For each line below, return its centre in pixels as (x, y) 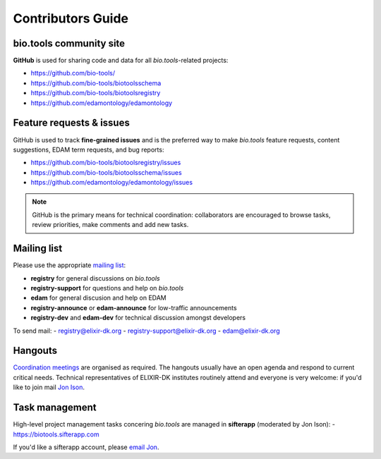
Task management (55, 408)
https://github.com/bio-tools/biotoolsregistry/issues (106, 163)
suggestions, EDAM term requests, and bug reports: (89, 149)
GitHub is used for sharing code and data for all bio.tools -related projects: (121, 61)
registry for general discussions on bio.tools (95, 278)
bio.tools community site (69, 43)
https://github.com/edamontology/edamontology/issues (112, 183)
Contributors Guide (71, 18)
